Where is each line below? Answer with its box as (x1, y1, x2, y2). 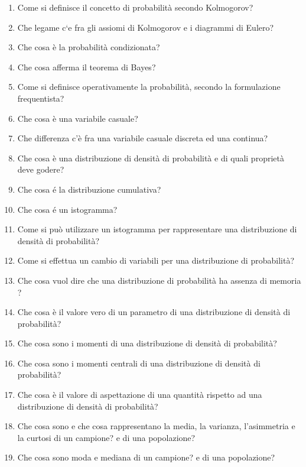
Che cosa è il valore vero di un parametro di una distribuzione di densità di (17, 306, 291, 318)
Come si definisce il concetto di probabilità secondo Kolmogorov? (17, 1, 253, 13)
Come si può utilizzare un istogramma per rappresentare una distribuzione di (17, 223, 297, 235)
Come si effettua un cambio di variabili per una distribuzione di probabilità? (17, 254, 294, 267)
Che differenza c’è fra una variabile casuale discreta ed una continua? (17, 132, 268, 144)
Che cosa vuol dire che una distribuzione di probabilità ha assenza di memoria (17, 274, 301, 286)
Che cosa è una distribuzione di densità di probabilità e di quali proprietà (17, 151, 284, 164)
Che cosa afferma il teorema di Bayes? (17, 60, 156, 73)
